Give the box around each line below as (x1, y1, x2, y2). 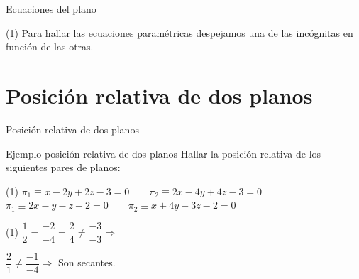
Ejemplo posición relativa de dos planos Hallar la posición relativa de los (6, 146, 321, 160)
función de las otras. (6, 39, 94, 54)
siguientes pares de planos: (6, 160, 121, 175)
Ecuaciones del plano (6, 1, 96, 16)
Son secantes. (57, 255, 116, 270)
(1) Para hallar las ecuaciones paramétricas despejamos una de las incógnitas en (6, 25, 353, 40)
